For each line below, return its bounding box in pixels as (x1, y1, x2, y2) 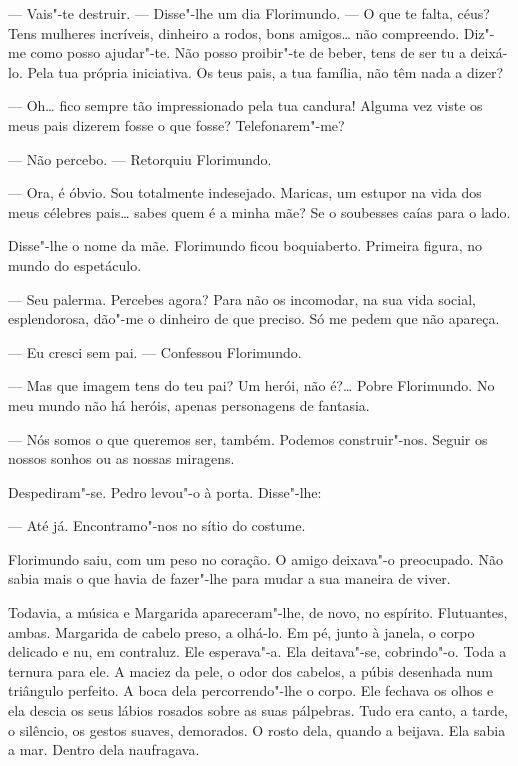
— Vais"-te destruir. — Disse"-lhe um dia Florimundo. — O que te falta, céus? (8, 3, 490, 23)
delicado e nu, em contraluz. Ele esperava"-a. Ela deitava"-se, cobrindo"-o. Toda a (8, 641, 507, 662)
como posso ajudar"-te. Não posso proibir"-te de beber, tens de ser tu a (30, 42, 466, 63)
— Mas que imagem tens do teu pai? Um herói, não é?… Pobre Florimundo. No (8, 375, 495, 396)
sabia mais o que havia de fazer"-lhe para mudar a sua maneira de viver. (8, 568, 451, 589)
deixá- (470, 42, 508, 63)
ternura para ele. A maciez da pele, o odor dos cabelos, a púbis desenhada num (8, 660, 493, 681)
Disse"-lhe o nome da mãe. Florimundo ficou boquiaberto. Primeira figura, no (8, 235, 483, 256)
